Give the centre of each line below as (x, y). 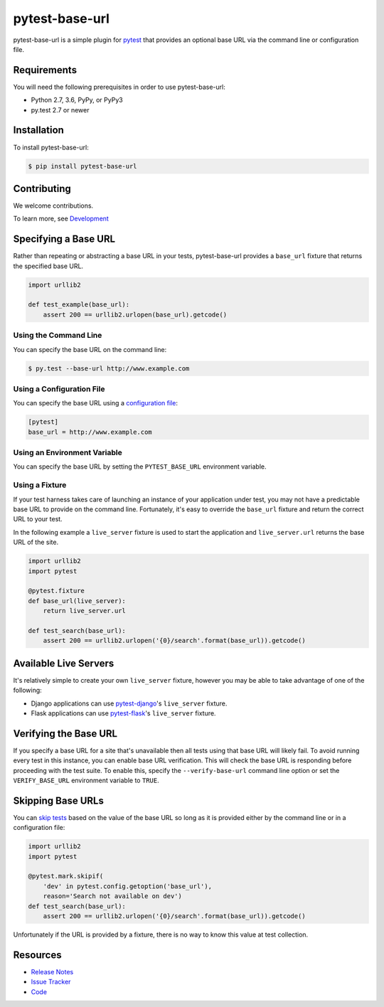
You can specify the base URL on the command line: (90, 349)
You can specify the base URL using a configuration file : (95, 403)
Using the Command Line (58, 336)
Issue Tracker (51, 982)
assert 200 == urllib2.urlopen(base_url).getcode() (135, 314)
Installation (38, 130)
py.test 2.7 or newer (60, 110)
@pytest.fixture (57, 591)
